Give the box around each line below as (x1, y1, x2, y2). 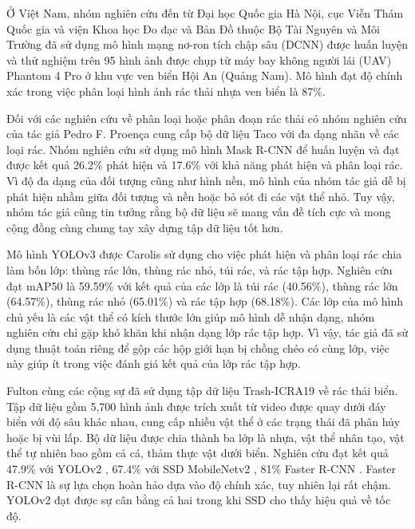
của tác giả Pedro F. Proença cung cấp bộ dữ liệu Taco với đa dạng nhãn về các (6, 125, 399, 142)
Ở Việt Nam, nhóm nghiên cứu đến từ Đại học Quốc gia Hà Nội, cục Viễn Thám (6, 5, 404, 21)
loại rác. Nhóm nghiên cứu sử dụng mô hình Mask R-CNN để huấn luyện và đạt (6, 140, 400, 157)
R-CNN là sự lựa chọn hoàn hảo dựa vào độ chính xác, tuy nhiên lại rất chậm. (6, 476, 391, 492)
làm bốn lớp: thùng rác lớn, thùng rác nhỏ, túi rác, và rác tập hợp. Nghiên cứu (6, 261, 393, 278)
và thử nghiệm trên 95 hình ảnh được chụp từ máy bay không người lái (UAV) (6, 51, 392, 68)
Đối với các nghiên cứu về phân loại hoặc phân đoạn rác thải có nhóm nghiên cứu (6, 109, 407, 126)
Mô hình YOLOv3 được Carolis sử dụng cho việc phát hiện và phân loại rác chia (6, 246, 402, 263)
